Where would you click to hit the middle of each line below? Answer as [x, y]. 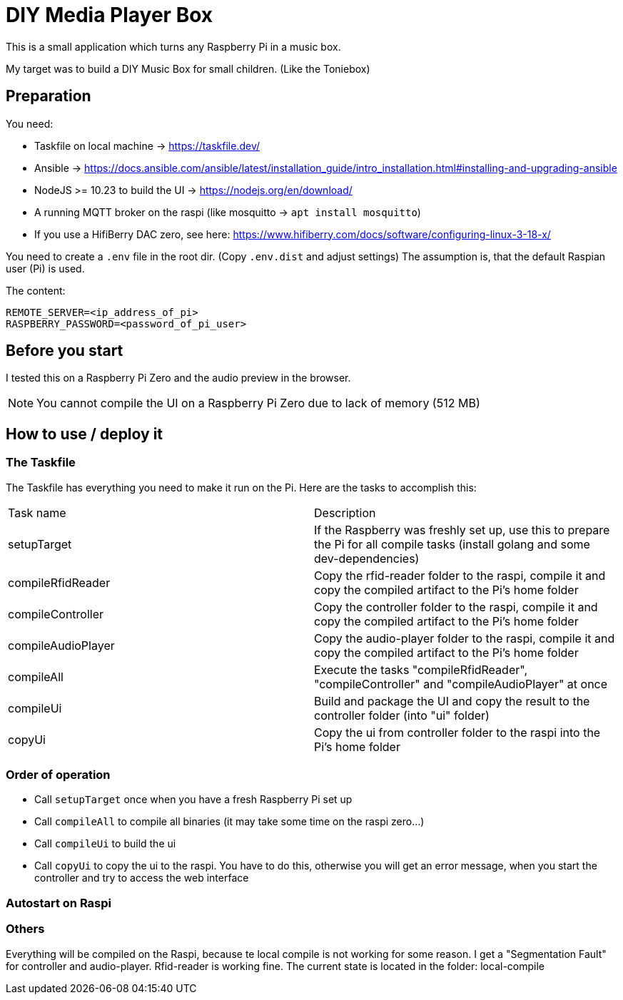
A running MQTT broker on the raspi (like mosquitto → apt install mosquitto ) [228, 212]
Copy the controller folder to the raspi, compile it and [456, 607]
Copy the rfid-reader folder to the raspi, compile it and [460, 575]
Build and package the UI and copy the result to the [452, 701]
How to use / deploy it [85, 434]
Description [345, 512]
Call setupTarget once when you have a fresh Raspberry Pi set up [193, 800]
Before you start [65, 351]
